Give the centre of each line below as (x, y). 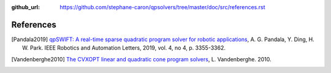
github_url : (25, 7)
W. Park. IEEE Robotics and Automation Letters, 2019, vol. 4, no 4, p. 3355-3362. (124, 48)
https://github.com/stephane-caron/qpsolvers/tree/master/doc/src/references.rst (162, 7)
